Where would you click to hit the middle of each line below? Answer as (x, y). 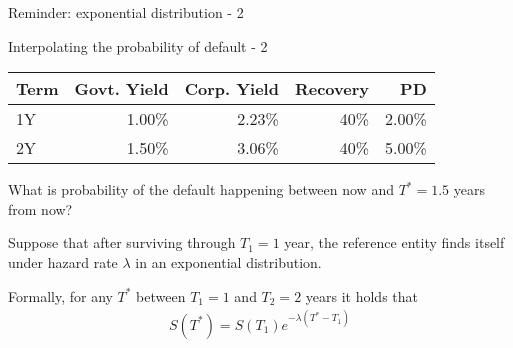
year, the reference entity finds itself (394, 242)
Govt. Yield (121, 89)
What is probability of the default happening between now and (201, 189)
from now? (40, 208)
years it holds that (361, 295)
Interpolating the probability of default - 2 (138, 45)
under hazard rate (63, 261)
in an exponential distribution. (228, 261)
